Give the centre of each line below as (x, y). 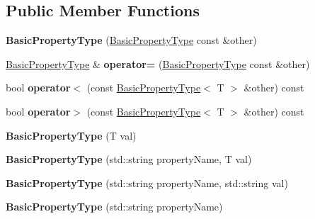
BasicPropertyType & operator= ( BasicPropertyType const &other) (158, 63)
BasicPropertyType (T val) (71, 135)
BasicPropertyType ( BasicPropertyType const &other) (131, 40)
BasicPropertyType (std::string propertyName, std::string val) (147, 182)
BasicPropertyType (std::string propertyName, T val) (129, 159)
